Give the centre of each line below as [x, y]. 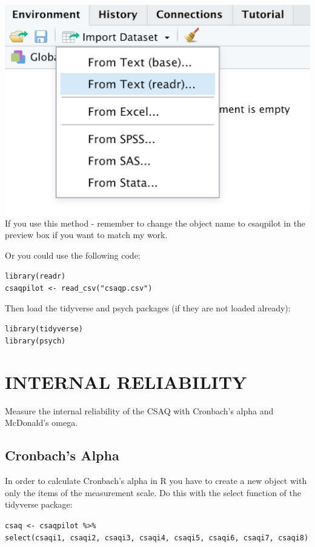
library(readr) [35, 277]
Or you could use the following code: [73, 255]
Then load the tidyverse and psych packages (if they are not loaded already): [148, 307]
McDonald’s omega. [41, 423]
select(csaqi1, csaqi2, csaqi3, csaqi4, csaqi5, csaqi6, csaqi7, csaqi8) [157, 538]
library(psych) [35, 341]
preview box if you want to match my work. [86, 235]
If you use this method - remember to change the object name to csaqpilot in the [155, 223]
